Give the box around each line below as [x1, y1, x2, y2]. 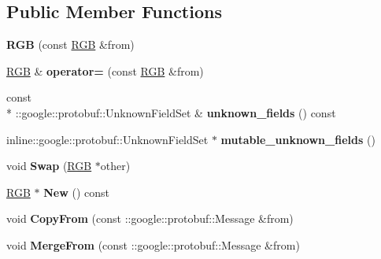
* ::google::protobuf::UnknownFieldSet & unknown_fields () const [6, 104, 336, 120]
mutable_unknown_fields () [220, 131, 375, 147]
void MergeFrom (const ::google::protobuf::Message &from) [6, 236, 300, 253]
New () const [43, 183, 109, 200]
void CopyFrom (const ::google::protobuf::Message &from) [6, 210, 294, 227]
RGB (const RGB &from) [6, 36, 135, 53]
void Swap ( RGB [6, 157, 92, 174]
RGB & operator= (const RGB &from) [6, 62, 204, 79]
